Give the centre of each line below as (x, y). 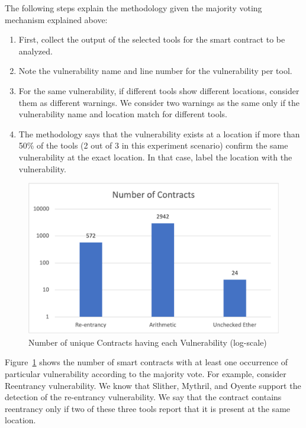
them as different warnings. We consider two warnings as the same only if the (159, 102)
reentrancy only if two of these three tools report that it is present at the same (148, 408)
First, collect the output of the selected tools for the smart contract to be (152, 39)
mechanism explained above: (56, 19)
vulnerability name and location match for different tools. (123, 114)
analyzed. (36, 51)
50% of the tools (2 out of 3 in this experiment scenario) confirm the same (153, 145)
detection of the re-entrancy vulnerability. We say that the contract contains (143, 397)
